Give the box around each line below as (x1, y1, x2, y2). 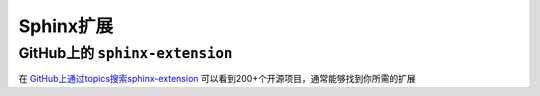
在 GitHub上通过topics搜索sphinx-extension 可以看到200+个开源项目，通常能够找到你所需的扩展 (18, 73, 416, 85)
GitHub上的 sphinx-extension (18, 44, 233, 62)
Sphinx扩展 (18, 15, 114, 37)
